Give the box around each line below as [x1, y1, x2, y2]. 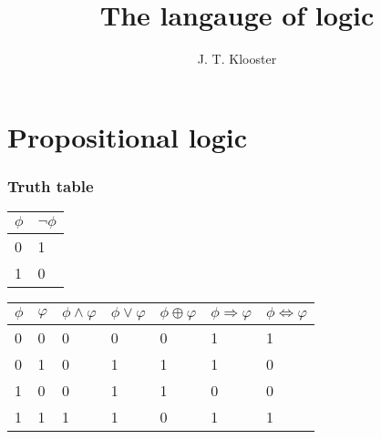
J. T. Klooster [197, 49, 277, 68]
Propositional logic [7, 117, 248, 155]
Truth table [7, 174, 94, 197]
